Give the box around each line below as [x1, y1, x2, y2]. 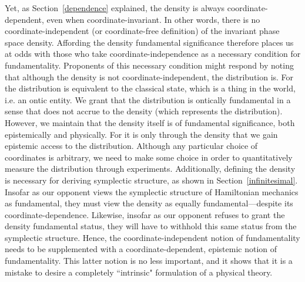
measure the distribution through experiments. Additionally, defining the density [5, 162, 296, 175]
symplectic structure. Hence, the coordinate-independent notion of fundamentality [5, 231, 300, 243]
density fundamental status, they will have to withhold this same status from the [5, 220, 297, 232]
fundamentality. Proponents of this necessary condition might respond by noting [5, 59, 294, 71]
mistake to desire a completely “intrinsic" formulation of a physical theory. [5, 266, 273, 278]
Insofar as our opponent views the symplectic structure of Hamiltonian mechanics [5, 185, 299, 198]
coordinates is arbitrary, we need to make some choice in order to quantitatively [5, 151, 293, 163]
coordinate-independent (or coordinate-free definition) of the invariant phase [5, 25, 280, 37]
